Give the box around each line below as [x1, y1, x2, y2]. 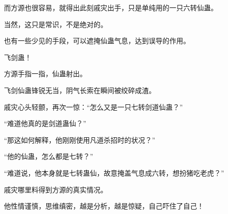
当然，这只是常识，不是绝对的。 [4, 19, 107, 29]
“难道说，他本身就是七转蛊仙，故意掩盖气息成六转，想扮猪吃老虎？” [4, 167, 225, 178]
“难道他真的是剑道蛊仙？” [4, 118, 87, 128]
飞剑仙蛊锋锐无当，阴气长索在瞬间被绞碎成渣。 [4, 85, 156, 95]
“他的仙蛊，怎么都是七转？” [4, 151, 94, 161]
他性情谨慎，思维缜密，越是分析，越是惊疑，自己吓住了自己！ [4, 201, 204, 211]
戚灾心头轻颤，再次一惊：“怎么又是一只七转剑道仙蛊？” [4, 101, 183, 112]
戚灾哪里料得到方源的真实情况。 [4, 184, 107, 194]
